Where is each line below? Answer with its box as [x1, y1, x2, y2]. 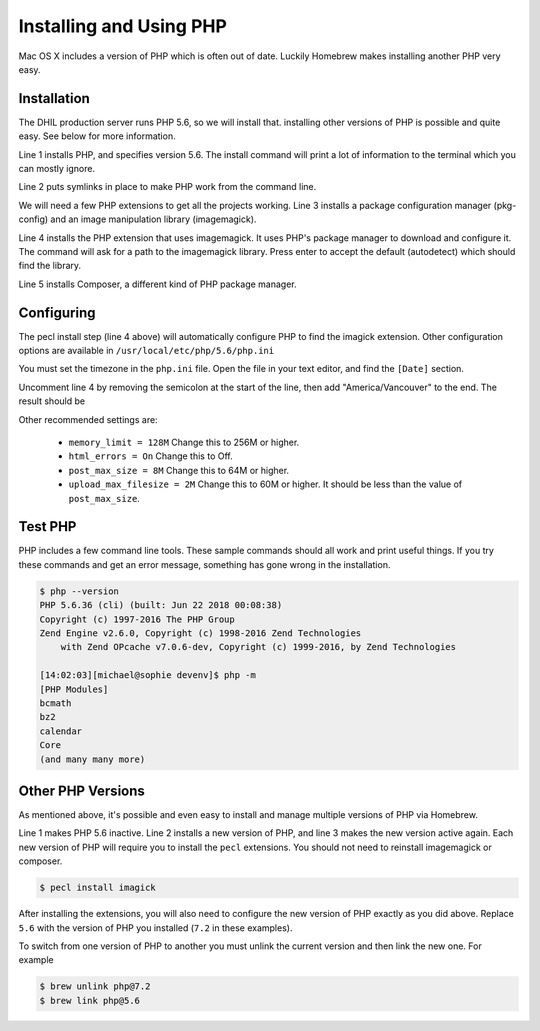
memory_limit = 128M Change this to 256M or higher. [68, 436, 300, 448]
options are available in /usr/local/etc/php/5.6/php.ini [18, 345, 275, 357]
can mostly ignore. [18, 163, 95, 175]
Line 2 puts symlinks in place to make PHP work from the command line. [18, 181, 317, 193]
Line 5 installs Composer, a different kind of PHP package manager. [18, 278, 297, 290]
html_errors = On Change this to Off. [68, 450, 234, 462]
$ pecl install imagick [39, 882, 157, 894]
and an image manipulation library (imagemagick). [50, 213, 257, 225]
